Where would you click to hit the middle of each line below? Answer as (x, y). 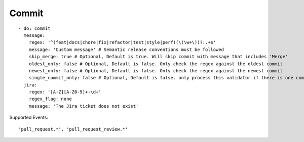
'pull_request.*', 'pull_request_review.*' (73, 129)
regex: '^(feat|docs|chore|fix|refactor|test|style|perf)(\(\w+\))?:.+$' (122, 42)
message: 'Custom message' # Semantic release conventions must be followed (126, 50)
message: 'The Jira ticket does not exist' (84, 106)
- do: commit (34, 28)
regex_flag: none (50, 99)
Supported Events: (29, 117)
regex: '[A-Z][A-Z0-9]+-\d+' (65, 92)
